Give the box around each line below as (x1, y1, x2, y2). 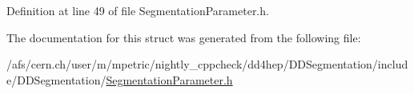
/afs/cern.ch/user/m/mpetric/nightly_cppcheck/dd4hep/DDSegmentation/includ (6, 56, 408, 72)
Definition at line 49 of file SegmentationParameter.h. (6, 2, 269, 18)
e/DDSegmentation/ (6, 71, 107, 88)
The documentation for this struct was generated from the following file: (6, 29, 361, 45)
